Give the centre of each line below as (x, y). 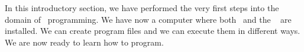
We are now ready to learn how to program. (84, 42)
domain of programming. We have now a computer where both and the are (148, 19)
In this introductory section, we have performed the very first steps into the (142, 8)
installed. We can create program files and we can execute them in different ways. (153, 31)
